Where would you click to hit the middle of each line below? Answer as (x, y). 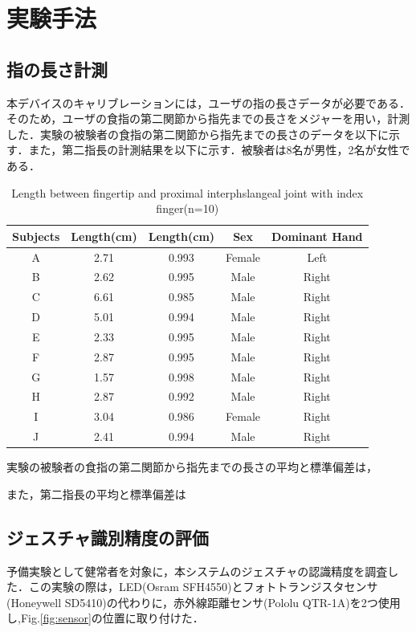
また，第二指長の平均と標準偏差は (96, 493)
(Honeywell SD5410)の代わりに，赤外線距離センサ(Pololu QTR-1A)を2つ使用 (204, 602)
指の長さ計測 (57, 69)
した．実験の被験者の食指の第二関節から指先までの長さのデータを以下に (198, 134)
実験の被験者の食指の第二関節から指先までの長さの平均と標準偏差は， (192, 467)
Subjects (36, 236)
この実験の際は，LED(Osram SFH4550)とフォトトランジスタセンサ (203, 587)
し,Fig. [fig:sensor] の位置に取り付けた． (105, 618)
